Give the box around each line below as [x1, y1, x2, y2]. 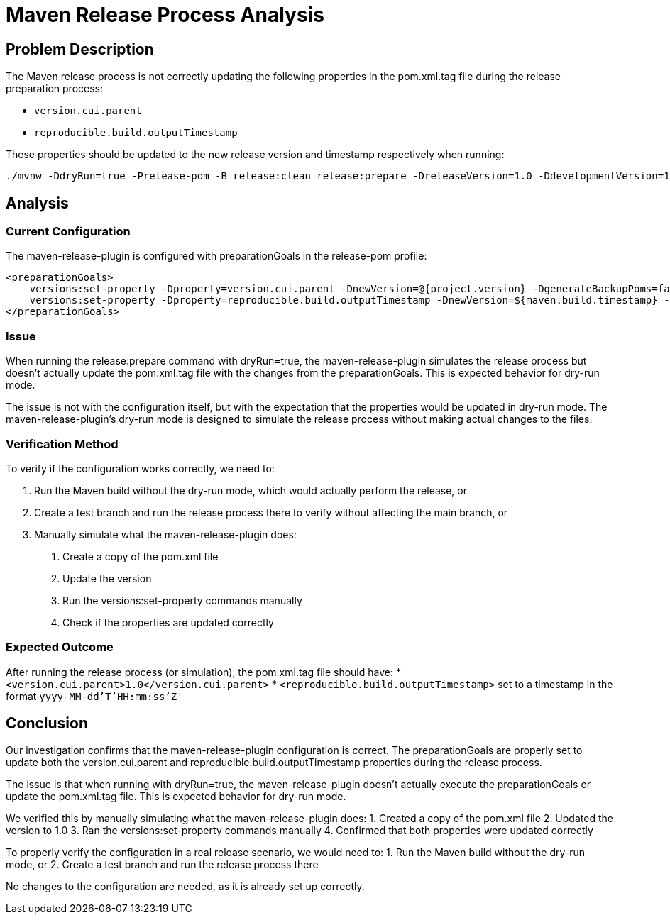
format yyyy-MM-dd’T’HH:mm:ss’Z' [6, 689, 183, 702]
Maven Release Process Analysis [6, 3, 324, 27]
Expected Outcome [6, 640, 114, 655]
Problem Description [6, 40, 154, 58]
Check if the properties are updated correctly [62, 616, 274, 628]
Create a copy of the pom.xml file [62, 550, 219, 562]
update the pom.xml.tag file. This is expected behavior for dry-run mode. [6, 790, 346, 803]
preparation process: [6, 82, 104, 95]
